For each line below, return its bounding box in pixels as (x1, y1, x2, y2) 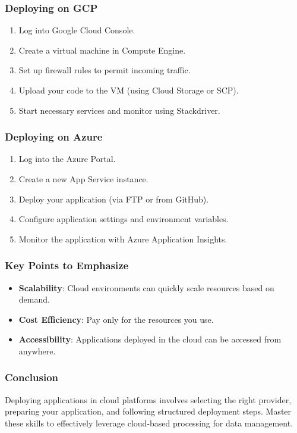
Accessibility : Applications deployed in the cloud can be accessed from (18, 333, 282, 345)
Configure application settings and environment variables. (18, 213, 229, 225)
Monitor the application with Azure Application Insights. (18, 232, 228, 245)
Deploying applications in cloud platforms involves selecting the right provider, (5, 393, 292, 406)
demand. (18, 293, 50, 306)
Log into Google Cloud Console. (18, 24, 135, 36)
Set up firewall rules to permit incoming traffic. (18, 64, 191, 76)
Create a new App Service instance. (18, 173, 148, 185)
